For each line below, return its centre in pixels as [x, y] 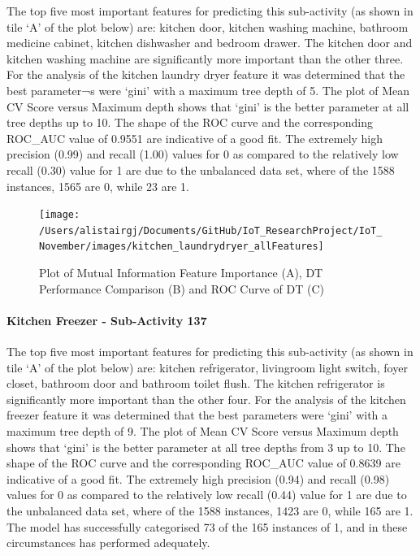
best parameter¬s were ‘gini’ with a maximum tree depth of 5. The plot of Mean [208, 90]
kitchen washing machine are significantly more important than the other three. [205, 58]
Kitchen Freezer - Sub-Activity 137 [107, 320]
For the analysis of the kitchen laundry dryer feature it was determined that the [206, 74]
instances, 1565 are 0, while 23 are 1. [98, 186]
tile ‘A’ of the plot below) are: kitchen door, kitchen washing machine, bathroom [208, 26]
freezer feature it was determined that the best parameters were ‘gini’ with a [197, 415]
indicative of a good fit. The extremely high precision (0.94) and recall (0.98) [198, 478]
